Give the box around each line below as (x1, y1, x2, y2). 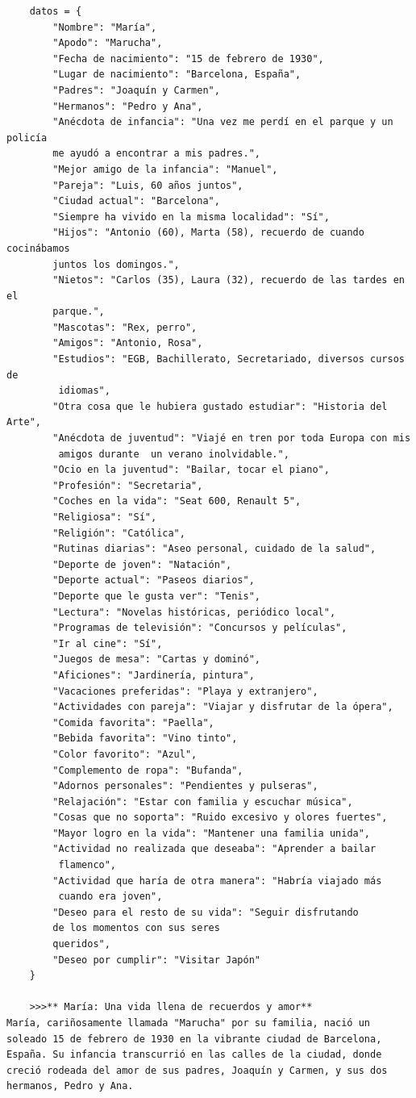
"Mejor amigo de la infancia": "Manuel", (52, 163, 278, 175)
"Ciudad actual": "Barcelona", (52, 195, 220, 207)
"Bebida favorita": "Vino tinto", (52, 733, 238, 745)
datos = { (29, 6, 82, 17)
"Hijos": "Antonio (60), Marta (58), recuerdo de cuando (52, 227, 364, 239)
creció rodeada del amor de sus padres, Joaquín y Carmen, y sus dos (6, 1064, 388, 1076)
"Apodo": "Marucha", (52, 37, 163, 49)
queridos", (52, 938, 110, 950)
